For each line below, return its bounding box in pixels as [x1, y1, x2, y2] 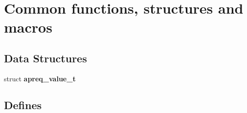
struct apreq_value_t [4, 73, 76, 83]
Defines [4, 97, 42, 112]
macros [4, 17, 52, 37]
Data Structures [4, 50, 87, 65]
